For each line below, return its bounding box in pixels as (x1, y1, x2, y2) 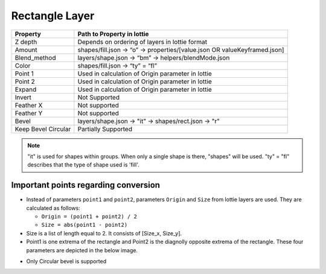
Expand (14, 85, 37, 94)
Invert (14, 93, 31, 101)
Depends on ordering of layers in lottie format (77, 37, 208, 46)
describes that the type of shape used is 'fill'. (27, 161, 139, 168)
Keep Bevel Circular (14, 124, 71, 133)
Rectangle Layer (11, 9, 95, 22)
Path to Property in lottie (77, 30, 149, 38)
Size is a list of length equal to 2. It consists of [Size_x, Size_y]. (26, 229, 182, 237)
